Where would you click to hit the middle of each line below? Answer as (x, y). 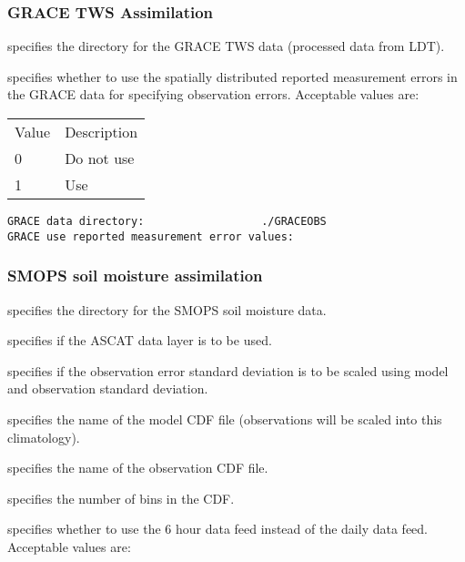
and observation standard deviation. (108, 388)
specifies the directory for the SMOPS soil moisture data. (167, 309)
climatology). (44, 437)
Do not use (100, 158)
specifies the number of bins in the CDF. (121, 498)
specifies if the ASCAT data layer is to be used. (140, 340)
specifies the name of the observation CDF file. (138, 468)
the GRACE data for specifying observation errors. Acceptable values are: (213, 94)
